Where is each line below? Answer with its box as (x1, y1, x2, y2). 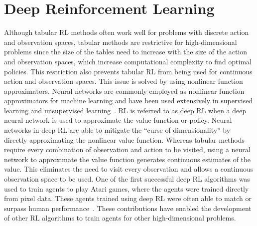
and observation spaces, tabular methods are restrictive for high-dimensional (4, 36, 237, 47)
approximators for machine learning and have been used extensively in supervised (4, 95, 253, 106)
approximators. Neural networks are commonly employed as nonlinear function (4, 85, 245, 96)
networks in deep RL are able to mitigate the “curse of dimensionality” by (4, 125, 231, 135)
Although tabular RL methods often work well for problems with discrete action (4, 27, 249, 37)
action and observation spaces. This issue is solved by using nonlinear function (4, 76, 243, 86)
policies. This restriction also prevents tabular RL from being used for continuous (4, 66, 253, 76)
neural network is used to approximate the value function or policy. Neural (4, 115, 232, 125)
